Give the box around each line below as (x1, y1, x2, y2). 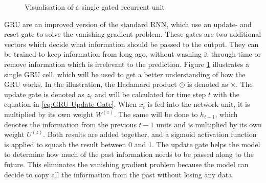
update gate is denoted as (4, 88, 84, 99)
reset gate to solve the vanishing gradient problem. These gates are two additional (4, 29, 261, 39)
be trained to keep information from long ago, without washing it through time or (4, 49, 261, 59)
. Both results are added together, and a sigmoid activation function (43, 129, 257, 140)
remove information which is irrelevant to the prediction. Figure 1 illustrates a (4, 58, 250, 69)
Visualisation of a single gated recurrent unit (25, 2, 165, 12)
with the (213, 88, 239, 99)
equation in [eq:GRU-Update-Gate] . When (4, 99, 137, 109)
